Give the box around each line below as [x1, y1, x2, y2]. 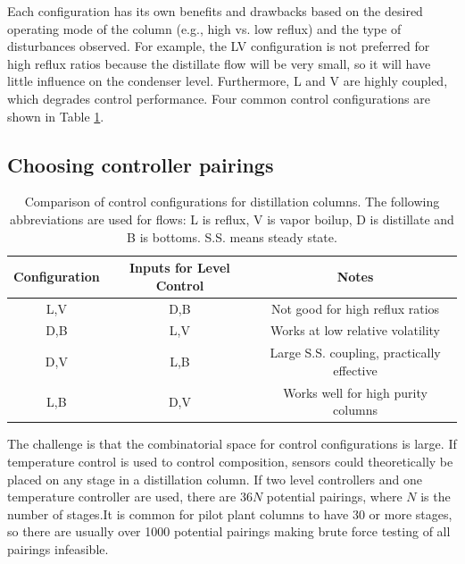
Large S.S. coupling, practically [270, 343, 441, 362]
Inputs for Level [129, 258, 230, 277]
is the [420, 487, 451, 506]
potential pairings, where [266, 487, 403, 506]
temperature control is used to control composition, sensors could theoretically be [7, 451, 453, 470]
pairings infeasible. [7, 539, 109, 558]
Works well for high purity [283, 383, 428, 401]
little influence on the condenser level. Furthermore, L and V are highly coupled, [7, 72, 448, 90]
